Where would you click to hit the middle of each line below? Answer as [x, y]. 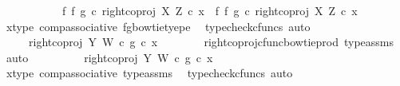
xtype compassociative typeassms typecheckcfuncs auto [149, 73]
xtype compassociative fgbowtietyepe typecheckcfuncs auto [158, 26]
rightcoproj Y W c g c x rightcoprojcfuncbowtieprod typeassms [211, 42]
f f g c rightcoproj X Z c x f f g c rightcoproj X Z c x [210, 10]
